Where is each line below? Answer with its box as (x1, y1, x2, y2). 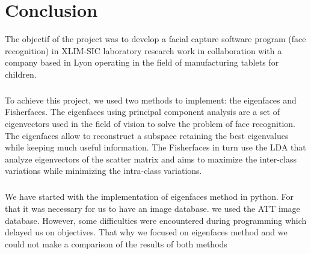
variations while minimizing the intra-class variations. (5, 164, 202, 177)
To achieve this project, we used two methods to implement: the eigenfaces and (5, 93, 297, 106)
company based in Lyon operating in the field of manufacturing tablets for (5, 56, 279, 69)
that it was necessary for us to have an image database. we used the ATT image (5, 202, 300, 214)
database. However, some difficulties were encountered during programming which (5, 214, 307, 226)
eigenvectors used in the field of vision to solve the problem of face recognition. (5, 117, 296, 130)
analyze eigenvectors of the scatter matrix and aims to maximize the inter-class (5, 152, 297, 165)
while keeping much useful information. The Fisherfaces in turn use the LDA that (5, 141, 306, 153)
